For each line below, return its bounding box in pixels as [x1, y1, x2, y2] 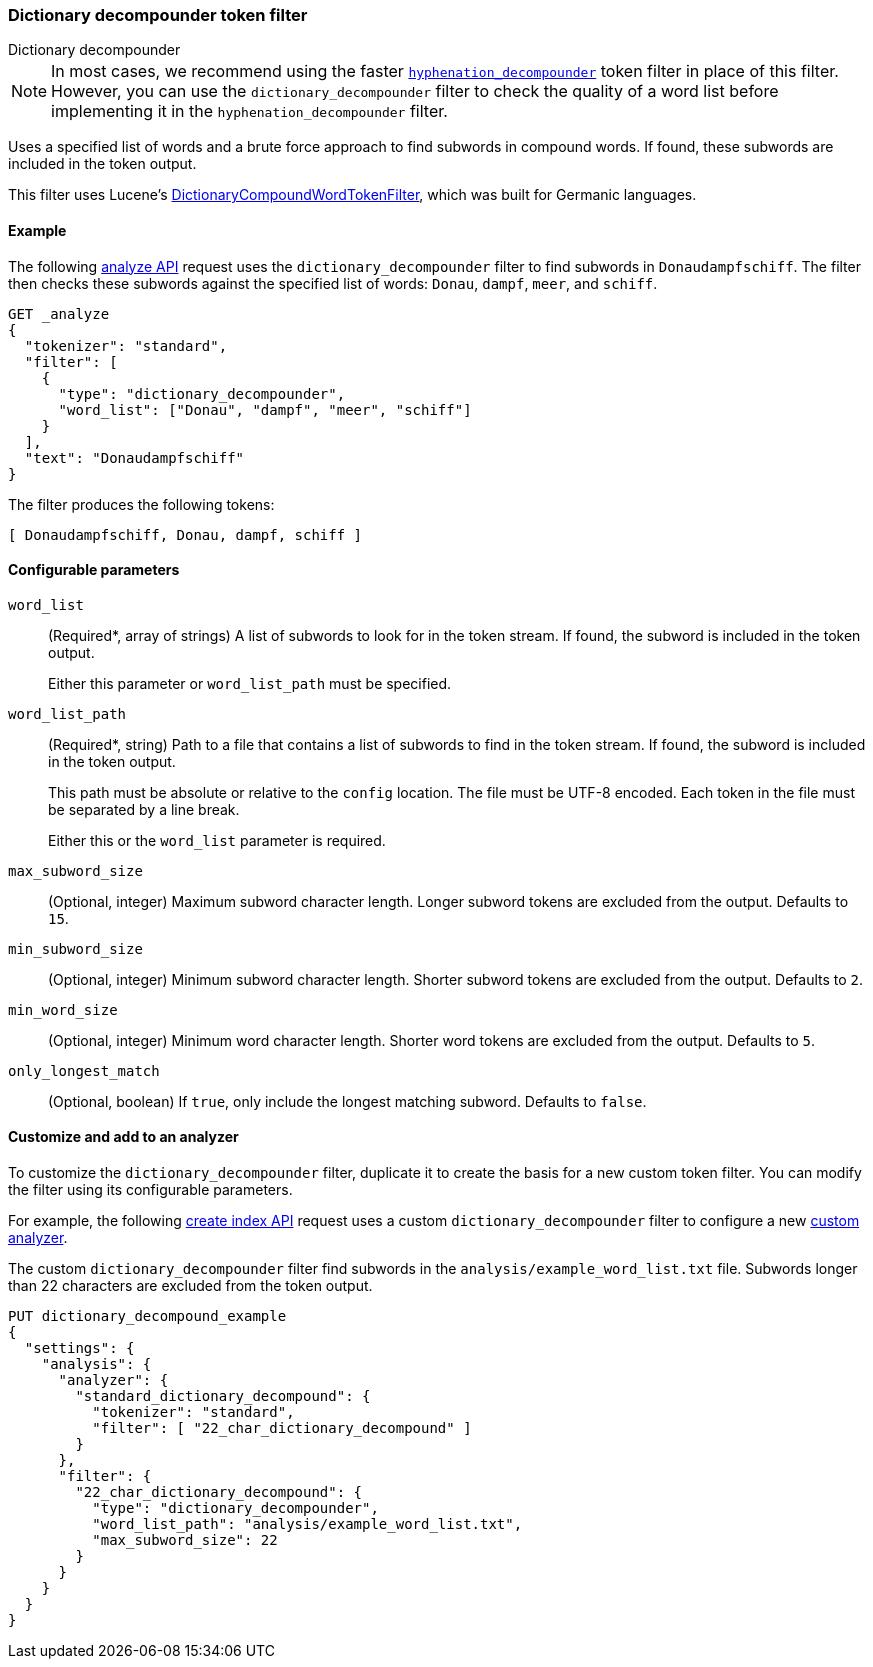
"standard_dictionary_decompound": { [75, 1388, 371, 1405]
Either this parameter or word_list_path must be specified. [48, 674, 452, 692]
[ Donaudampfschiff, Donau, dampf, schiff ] [8, 526, 363, 543]
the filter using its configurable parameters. [8, 1181, 293, 1199]
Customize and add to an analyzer [8, 1128, 239, 1146]
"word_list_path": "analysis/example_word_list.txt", [92, 1516, 523, 1533]
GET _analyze [8, 305, 110, 322]
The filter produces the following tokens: [8, 495, 275, 513]
